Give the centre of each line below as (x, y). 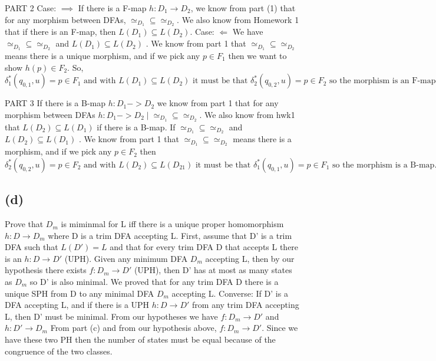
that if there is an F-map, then (60, 32)
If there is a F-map (112, 8)
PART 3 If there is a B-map (55, 103)
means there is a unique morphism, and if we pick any (103, 55)
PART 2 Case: (31, 8)
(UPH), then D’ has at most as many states (213, 270)
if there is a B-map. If (136, 127)
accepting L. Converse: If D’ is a (230, 293)
